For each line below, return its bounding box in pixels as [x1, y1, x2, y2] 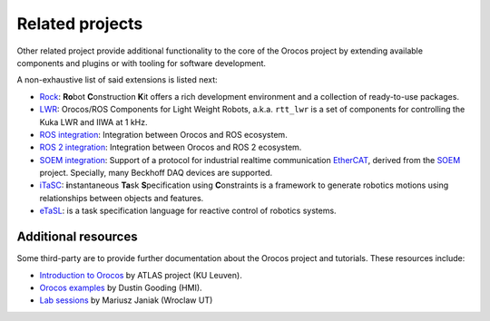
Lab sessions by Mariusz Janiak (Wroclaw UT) [39, 295, 213, 306]
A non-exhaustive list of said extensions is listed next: [16, 74, 218, 85]
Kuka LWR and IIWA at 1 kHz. [39, 116, 148, 127]
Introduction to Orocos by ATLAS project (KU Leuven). [39, 269, 242, 280]
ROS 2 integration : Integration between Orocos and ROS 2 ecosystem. [39, 141, 302, 153]
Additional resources [16, 229, 138, 245]
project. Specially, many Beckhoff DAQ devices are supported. [39, 168, 273, 179]
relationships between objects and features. [39, 192, 204, 203]
